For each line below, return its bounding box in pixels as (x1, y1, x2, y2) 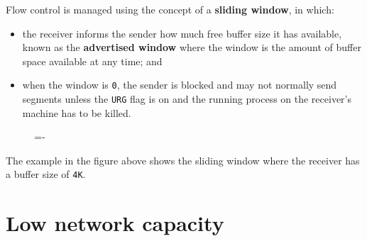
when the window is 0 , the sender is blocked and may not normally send (22, 77, 337, 92)
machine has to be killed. (22, 105, 131, 120)
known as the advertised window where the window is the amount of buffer (22, 40, 361, 55)
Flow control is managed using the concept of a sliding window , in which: (6, 2, 334, 16)
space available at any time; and (22, 53, 163, 68)
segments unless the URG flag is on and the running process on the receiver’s (22, 91, 352, 106)
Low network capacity (6, 208, 224, 237)
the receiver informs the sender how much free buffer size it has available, (22, 26, 342, 40)
